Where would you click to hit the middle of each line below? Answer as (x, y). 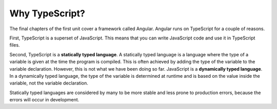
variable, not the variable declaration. (49, 83)
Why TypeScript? (47, 13)
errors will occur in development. (44, 100)
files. (15, 45)
